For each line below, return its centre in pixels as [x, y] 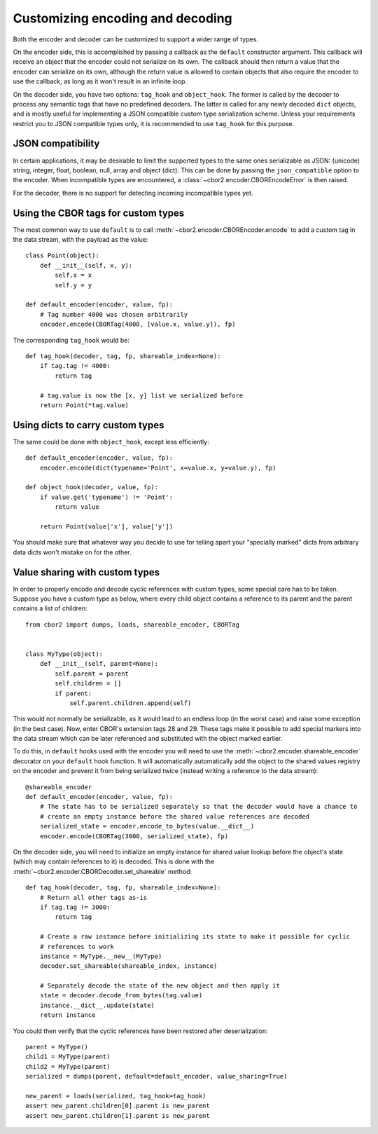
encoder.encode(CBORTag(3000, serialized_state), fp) [134, 836]
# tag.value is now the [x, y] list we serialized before [141, 395]
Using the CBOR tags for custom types [99, 213]
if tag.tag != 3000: [75, 907]
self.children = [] [88, 684]
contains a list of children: [50, 608]
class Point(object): [62, 255]
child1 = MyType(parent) [68, 1057]
